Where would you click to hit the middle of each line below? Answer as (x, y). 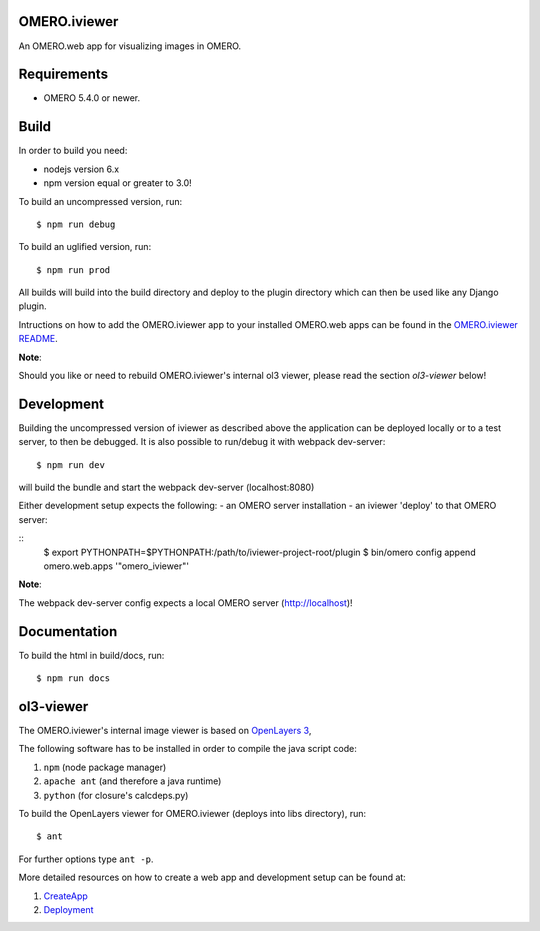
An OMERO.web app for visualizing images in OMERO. (130, 46)
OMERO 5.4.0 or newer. (91, 98)
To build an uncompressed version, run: (100, 201)
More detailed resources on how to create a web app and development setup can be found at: (212, 877)
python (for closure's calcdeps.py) (116, 795)
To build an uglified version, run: (85, 247)
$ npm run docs (73, 678)
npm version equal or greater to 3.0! (117, 183)
